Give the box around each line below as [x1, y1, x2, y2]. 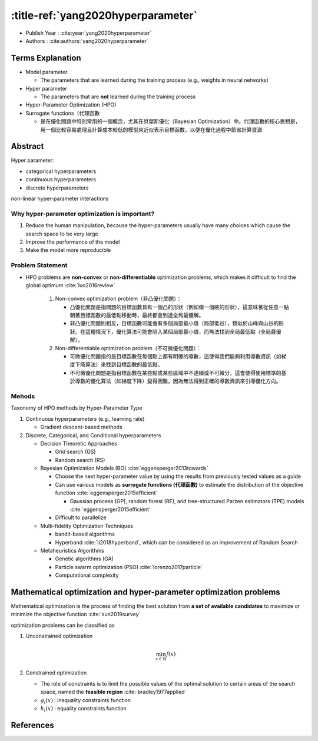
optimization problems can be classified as [11, 622, 115, 629]
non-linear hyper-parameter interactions [11, 195, 109, 202]
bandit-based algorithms [55, 530, 115, 538]
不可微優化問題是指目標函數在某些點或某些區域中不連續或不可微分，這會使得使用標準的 [69, 369, 281, 376]
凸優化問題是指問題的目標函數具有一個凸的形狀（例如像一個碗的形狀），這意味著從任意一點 [69, 303, 289, 310]
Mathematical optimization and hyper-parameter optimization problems [11, 587, 280, 597]
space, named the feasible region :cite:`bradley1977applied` [40, 689, 187, 696]
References [11, 720, 54, 730]
